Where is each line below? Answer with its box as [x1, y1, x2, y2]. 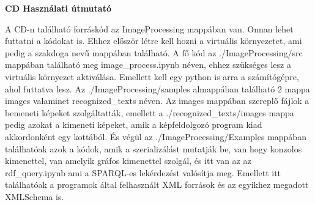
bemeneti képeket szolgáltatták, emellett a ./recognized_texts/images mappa [5, 106, 294, 119]
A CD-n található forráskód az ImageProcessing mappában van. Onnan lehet [5, 22, 294, 35]
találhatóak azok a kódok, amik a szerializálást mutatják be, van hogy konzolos [5, 142, 302, 155]
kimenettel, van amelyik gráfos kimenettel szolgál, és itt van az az [5, 154, 251, 167]
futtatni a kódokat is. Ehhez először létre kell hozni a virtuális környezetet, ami [5, 34, 302, 47]
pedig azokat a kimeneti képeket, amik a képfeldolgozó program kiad [5, 118, 262, 131]
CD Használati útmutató [5, 2, 111, 14]
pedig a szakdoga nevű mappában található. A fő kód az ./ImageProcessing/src [5, 46, 303, 59]
